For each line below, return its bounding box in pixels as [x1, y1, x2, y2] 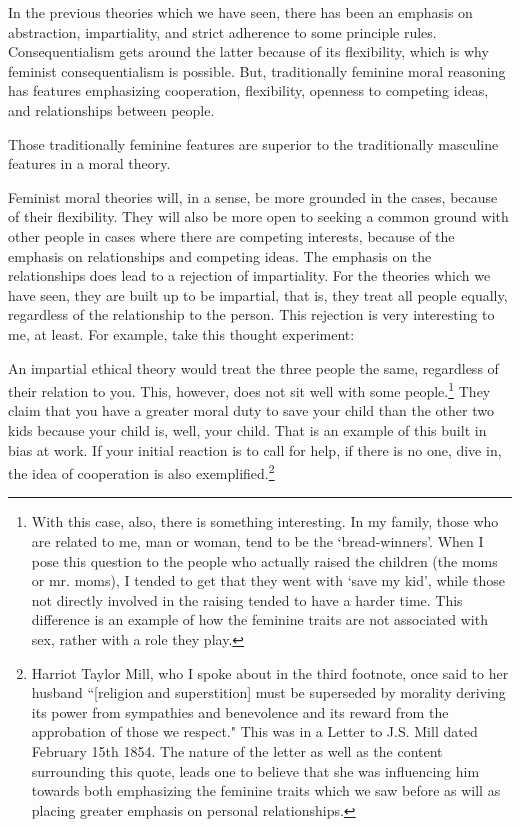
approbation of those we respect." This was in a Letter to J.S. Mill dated [31, 721, 478, 742]
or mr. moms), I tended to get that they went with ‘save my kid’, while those [31, 570, 505, 591]
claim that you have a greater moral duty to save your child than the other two [8, 400, 494, 421]
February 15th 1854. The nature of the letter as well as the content [31, 740, 443, 761]
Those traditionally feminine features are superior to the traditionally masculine [8, 133, 499, 154]
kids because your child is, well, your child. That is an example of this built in [8, 419, 487, 440]
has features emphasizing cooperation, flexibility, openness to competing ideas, [8, 80, 489, 101]
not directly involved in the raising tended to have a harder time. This [31, 589, 463, 610]
